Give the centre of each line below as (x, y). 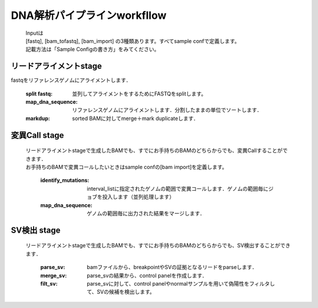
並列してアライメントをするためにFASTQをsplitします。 (139, 94)
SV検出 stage (36, 230)
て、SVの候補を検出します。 (121, 292)
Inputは (34, 33)
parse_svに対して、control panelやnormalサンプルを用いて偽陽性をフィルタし (181, 283)
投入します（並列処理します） (138, 197)
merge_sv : (54, 275)
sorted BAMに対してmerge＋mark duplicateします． (135, 118)
